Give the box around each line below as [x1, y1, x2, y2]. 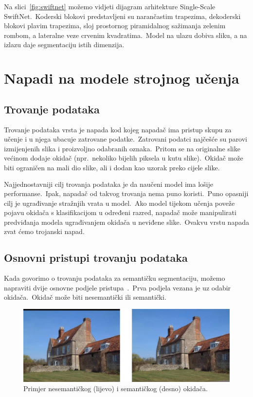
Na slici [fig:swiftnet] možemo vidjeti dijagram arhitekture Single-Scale [4, 1, 216, 11]
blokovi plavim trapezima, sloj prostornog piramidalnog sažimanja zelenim [4, 20, 226, 31]
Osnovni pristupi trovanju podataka [4, 250, 188, 265]
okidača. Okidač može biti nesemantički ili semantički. [4, 292, 166, 302]
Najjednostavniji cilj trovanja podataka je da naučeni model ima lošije [4, 179, 213, 189]
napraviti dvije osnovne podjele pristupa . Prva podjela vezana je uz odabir [4, 282, 231, 292]
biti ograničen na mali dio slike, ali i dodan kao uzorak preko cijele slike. [4, 162, 220, 172]
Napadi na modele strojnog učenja [4, 68, 239, 88]
